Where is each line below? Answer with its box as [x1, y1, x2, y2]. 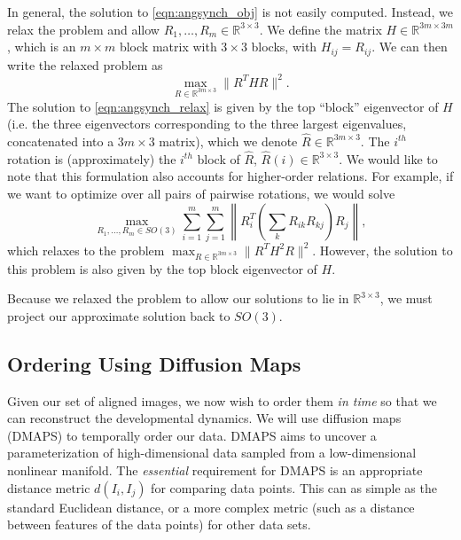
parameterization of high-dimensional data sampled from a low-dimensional [7, 443, 417, 462]
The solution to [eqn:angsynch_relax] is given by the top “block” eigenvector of [7, 97, 439, 115]
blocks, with [251, 37, 317, 56]
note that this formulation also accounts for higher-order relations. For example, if [7, 167, 454, 185]
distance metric [7, 478, 90, 497]
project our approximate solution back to [7, 306, 230, 325]
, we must [379, 289, 433, 308]
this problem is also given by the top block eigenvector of [7, 259, 317, 278]
